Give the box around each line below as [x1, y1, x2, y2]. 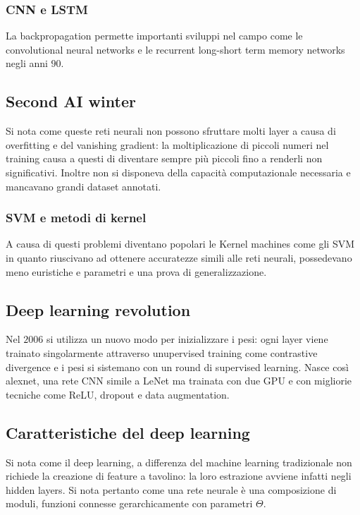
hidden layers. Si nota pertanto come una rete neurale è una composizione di [6, 482, 337, 497]
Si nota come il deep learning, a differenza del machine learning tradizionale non [6, 454, 352, 469]
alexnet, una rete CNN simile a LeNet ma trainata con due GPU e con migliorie [6, 373, 352, 388]
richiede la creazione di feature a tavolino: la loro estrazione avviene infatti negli [6, 468, 352, 483]
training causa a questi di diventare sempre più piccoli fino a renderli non [6, 151, 323, 166]
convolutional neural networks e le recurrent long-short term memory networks [6, 42, 345, 56]
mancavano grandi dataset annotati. [6, 178, 161, 193]
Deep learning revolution [6, 298, 191, 320]
